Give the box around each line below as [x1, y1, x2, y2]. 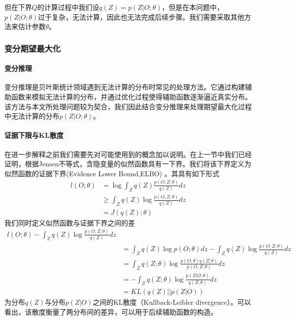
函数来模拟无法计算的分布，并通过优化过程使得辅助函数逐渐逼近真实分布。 [11, 92, 252, 102]
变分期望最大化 [4, 42, 61, 54]
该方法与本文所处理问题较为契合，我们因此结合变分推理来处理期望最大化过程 [4, 101, 252, 111]
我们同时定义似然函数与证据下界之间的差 [4, 217, 135, 227]
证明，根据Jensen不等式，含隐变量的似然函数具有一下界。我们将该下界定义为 [4, 159, 251, 169]
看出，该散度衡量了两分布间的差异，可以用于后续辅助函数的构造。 [4, 306, 217, 317]
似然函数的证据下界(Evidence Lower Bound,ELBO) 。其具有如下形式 [4, 168, 219, 178]
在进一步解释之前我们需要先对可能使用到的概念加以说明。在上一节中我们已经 [4, 149, 252, 159]
